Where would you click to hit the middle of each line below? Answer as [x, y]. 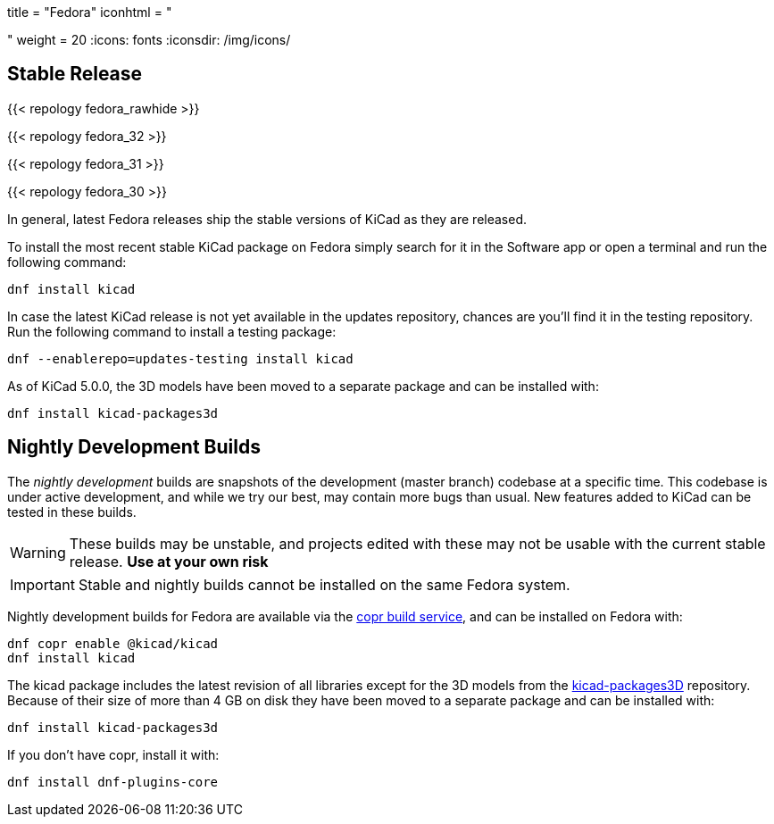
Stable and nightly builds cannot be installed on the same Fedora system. [324, 584]
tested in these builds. [72, 512]
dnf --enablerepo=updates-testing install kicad [180, 358]
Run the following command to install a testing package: [172, 331]
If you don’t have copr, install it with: [113, 754]
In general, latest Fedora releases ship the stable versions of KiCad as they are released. [267, 219]
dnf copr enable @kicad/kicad [113, 643]
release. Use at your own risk [169, 561]
